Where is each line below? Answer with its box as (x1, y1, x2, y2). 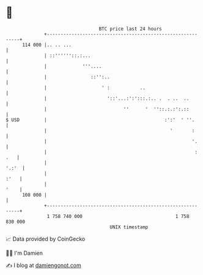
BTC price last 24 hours (98, 26, 163, 32)
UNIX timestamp (109, 224, 149, 230)
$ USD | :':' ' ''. (6, 116, 195, 123)
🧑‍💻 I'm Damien (6, 249, 43, 257)
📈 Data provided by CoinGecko (6, 235, 86, 243)
